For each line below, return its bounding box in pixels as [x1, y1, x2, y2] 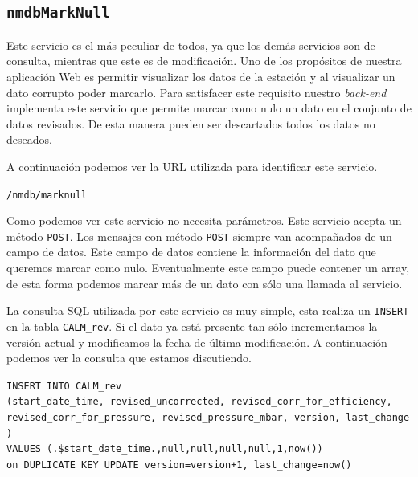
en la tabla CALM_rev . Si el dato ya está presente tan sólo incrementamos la [6, 317, 378, 334]
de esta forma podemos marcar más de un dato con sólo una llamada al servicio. [6, 275, 403, 291]
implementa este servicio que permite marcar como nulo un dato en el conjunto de [6, 100, 412, 116]
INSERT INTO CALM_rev [6, 380, 122, 392]
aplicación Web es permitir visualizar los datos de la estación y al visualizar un [6, 67, 395, 84]
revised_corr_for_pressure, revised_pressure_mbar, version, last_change [6, 412, 410, 424]
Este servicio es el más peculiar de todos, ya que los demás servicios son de [6, 36, 375, 53]
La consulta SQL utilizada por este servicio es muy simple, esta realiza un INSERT [6, 302, 409, 319]
